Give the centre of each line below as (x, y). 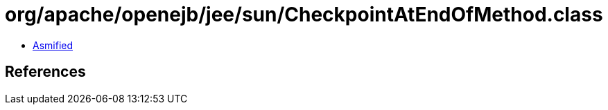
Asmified (53, 45)
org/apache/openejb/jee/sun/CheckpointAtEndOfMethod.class (304, 15)
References (45, 72)
